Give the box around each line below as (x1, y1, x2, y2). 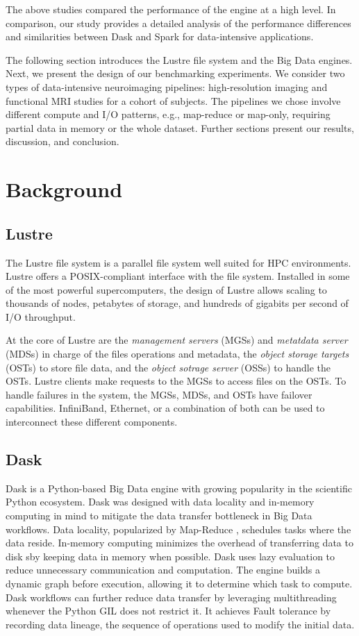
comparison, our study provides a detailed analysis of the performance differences (6, 15, 351, 30)
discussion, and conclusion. (6, 134, 119, 149)
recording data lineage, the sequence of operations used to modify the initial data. (6, 617, 355, 631)
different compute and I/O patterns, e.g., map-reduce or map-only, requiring (6, 107, 331, 122)
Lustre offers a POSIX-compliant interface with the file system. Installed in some (6, 269, 350, 283)
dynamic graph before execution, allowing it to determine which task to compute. (6, 576, 353, 590)
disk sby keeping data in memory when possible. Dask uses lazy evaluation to (6, 549, 335, 563)
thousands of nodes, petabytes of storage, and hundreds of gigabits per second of (6, 296, 349, 310)
